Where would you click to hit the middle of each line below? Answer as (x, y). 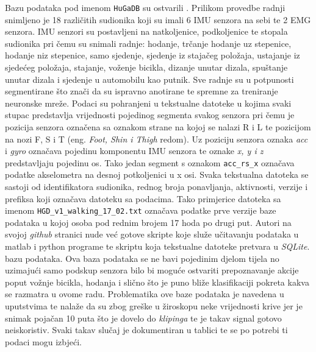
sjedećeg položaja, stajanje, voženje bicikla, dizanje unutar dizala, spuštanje (146, 67)
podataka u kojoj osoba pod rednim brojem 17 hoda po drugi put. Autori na (148, 222)
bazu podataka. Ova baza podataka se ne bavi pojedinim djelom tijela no (142, 258)
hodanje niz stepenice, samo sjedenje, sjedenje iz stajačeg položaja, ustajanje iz (153, 55)
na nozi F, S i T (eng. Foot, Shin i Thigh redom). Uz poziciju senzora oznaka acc (156, 139)
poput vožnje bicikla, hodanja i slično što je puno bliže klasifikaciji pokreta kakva (157, 282)
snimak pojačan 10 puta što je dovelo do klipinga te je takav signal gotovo (143, 318)
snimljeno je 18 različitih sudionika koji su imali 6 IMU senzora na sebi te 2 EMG (158, 19)
